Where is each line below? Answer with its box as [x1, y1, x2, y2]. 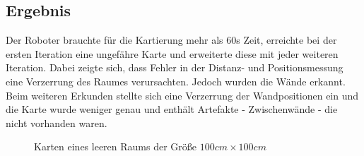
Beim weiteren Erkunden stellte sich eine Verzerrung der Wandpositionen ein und [6, 88, 359, 102]
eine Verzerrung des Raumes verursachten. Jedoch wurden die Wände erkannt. [6, 73, 346, 88]
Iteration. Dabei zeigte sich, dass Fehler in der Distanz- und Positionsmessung [6, 60, 344, 75]
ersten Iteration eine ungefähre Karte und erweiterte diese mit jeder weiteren [6, 46, 339, 61]
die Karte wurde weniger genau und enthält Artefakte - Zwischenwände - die [6, 102, 338, 116]
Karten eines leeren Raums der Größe [34, 139, 197, 154]
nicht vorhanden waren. [6, 115, 107, 130]
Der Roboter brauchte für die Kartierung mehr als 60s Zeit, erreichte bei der [6, 32, 337, 47]
